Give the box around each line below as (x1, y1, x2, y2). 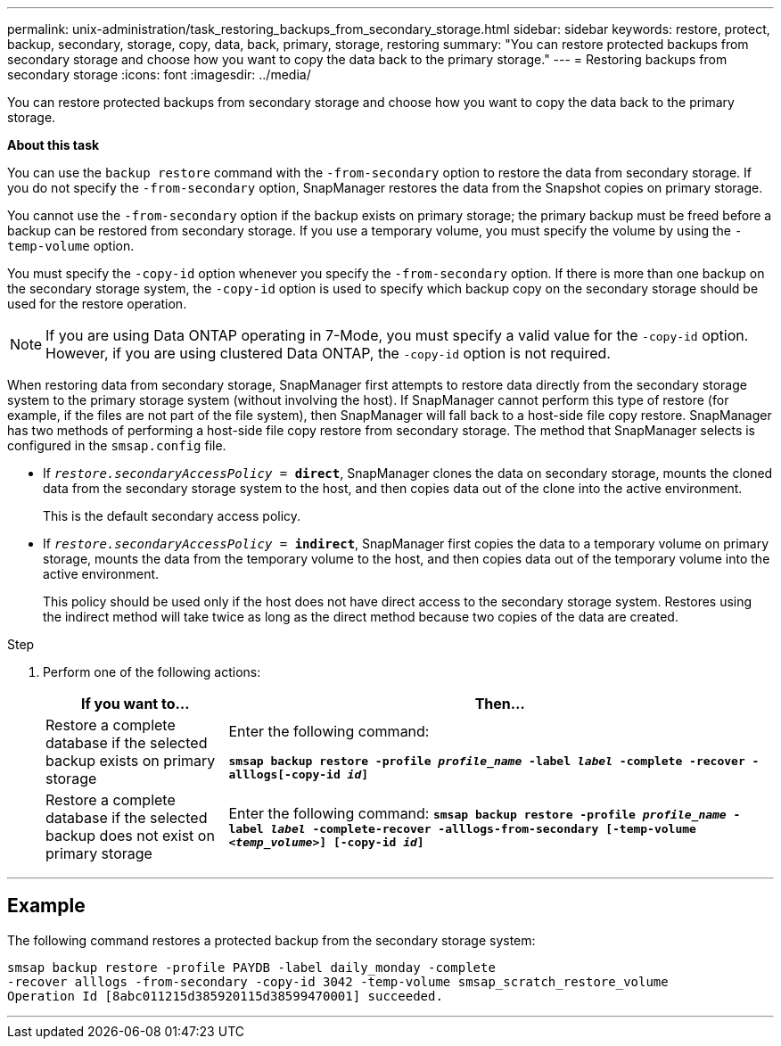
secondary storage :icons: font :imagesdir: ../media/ (7, 67, 311, 82)
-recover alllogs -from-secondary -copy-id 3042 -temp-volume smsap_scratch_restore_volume (7, 974, 669, 989)
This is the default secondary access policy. (43, 508, 301, 523)
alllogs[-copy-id (228, 768, 341, 781)
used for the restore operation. (7, 296, 187, 311)
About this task (7, 137, 100, 152)
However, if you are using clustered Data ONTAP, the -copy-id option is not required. (45, 344, 611, 362)
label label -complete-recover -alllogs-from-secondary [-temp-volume (228, 822, 696, 836)
